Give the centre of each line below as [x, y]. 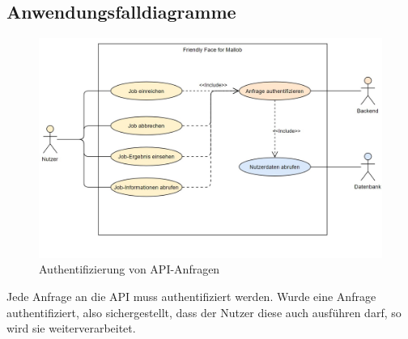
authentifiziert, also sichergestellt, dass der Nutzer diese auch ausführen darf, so [204, 312]
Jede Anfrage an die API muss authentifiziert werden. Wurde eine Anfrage [191, 297]
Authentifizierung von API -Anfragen [130, 269]
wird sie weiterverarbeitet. [71, 328]
